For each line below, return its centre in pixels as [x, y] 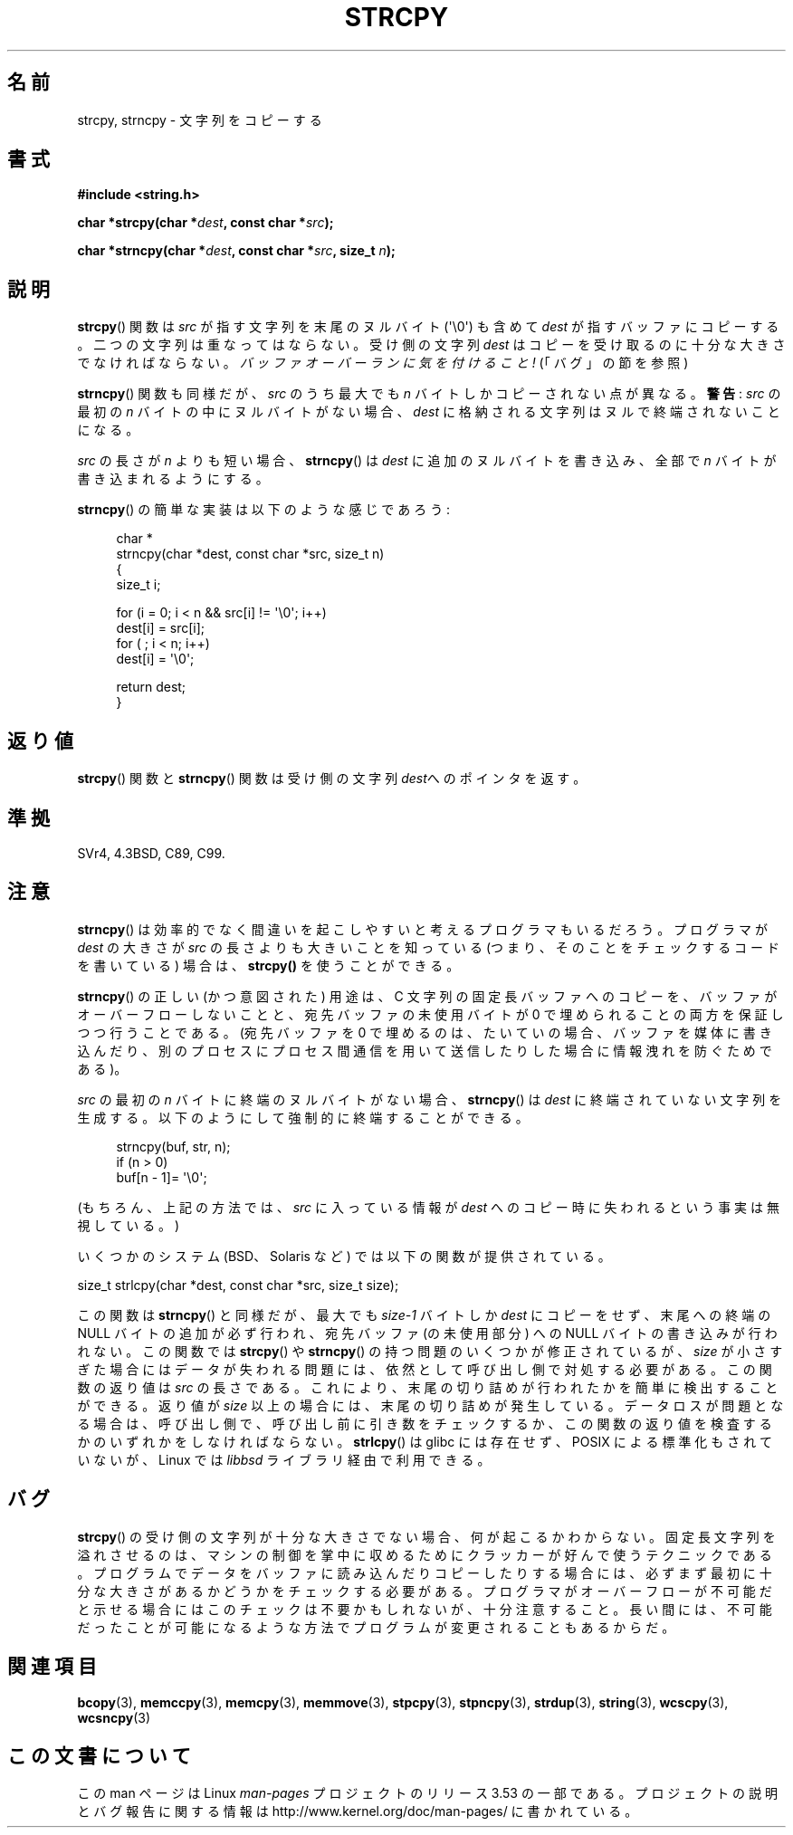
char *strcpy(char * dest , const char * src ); [205, 223]
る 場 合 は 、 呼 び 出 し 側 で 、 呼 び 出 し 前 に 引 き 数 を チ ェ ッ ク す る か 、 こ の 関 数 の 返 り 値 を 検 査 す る [425, 1423]
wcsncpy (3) [114, 1717]
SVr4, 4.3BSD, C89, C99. [151, 853]
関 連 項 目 [52, 1667]
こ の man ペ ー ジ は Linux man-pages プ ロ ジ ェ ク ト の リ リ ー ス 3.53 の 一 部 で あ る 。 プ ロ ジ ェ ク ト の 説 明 [427, 1793]
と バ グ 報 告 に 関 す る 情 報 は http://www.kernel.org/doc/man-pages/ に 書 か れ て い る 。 [358, 1811]
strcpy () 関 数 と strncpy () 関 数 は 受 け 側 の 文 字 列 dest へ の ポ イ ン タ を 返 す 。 [332, 779]
